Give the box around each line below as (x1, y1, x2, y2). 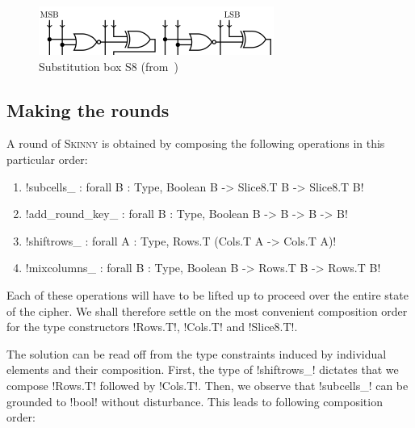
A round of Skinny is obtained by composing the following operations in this (6, 135, 385, 152)
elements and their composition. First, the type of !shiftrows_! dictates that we (6, 361, 399, 378)
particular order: (6, 150, 88, 167)
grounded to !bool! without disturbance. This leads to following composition (6, 392, 383, 409)
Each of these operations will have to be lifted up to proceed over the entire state (6, 286, 409, 303)
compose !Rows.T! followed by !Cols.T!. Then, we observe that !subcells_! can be (6, 376, 409, 393)
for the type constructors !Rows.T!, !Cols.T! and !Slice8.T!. (6, 318, 298, 335)
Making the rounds (6, 97, 170, 122)
